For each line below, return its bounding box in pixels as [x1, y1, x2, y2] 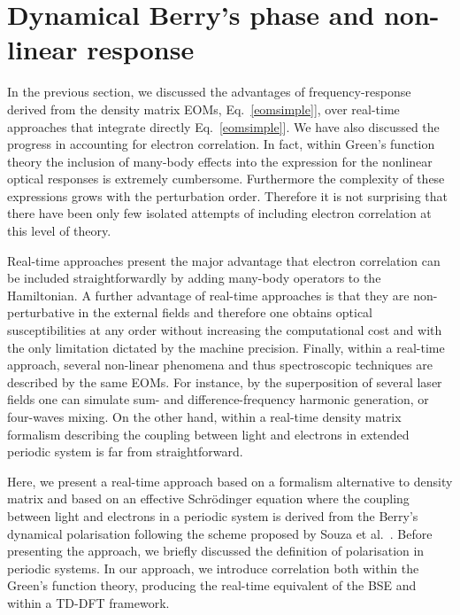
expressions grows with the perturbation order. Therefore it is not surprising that [7, 186, 448, 205]
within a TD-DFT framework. [7, 593, 170, 611]
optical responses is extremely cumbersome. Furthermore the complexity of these [7, 169, 445, 188]
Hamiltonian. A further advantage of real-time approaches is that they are [7, 285, 410, 304]
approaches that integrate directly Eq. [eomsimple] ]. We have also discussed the [7, 117, 440, 136]
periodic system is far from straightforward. [7, 442, 243, 461]
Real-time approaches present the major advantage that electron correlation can [7, 251, 441, 269]
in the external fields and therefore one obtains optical [78, 303, 372, 322]
